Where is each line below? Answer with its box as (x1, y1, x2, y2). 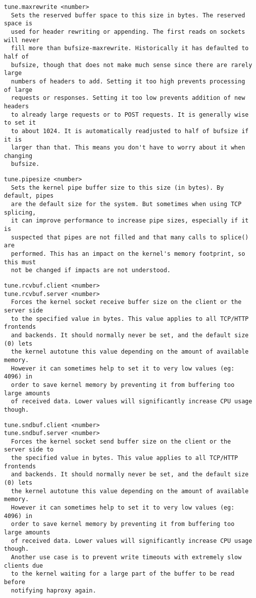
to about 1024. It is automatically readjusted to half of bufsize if (11, 127, 249, 135)
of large (4, 86, 33, 93)
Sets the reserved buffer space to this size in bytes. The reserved (11, 11, 245, 19)
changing (4, 152, 33, 159)
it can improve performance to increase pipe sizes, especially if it (11, 217, 249, 224)
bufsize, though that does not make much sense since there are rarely (11, 61, 253, 69)
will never (4, 36, 40, 44)
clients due (4, 562, 43, 569)
